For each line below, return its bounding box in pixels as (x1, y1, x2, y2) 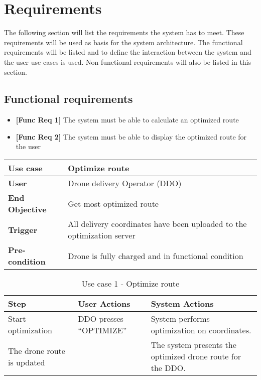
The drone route (8, 344, 65, 356)
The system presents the (151, 339, 236, 351)
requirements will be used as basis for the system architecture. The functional (4, 37, 243, 47)
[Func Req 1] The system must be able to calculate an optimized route (16, 114, 239, 125)
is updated (8, 356, 45, 368)
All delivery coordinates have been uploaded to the (68, 218, 247, 230)
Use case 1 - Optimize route (81, 278, 180, 290)
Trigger (8, 223, 38, 235)
